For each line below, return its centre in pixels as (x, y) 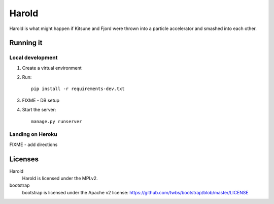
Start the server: (39, 110)
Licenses (24, 159)
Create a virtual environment (52, 68)
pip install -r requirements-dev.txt (78, 89)
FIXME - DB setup (41, 100)
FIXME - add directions (33, 144)
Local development (33, 57)
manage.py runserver (57, 121)
